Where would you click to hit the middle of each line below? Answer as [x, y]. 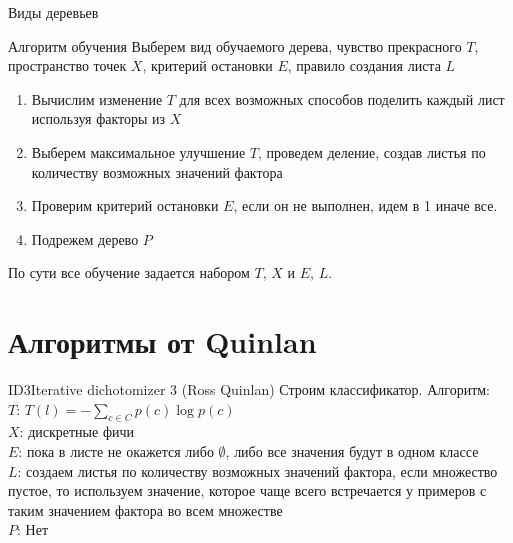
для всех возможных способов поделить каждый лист [342, 98]
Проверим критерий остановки [125, 205]
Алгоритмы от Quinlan [162, 341]
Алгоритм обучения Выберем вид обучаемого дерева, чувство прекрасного [235, 45]
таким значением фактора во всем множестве [145, 509]
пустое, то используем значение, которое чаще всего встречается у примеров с [247, 490]
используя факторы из [98, 118]
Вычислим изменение [97, 98]
